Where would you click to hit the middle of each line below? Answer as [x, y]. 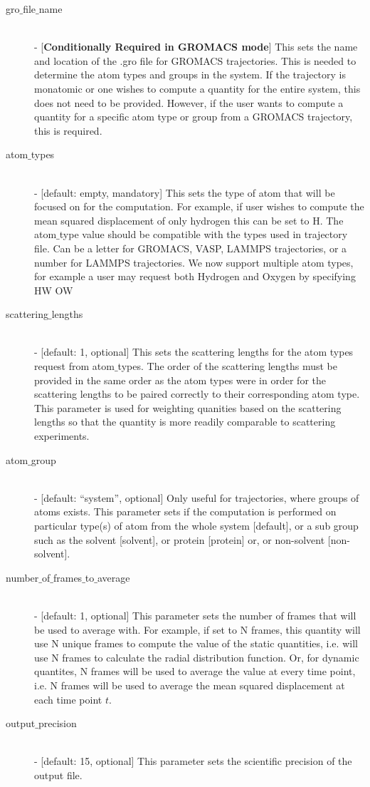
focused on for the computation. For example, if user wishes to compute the [199, 206]
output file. [58, 775]
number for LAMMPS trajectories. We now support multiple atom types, [194, 262]
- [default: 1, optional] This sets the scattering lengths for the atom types [194, 352]
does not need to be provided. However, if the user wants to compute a [189, 102]
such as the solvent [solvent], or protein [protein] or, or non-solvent [180, 539]
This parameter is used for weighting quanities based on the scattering [188, 407]
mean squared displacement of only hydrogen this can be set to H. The [189, 220]
